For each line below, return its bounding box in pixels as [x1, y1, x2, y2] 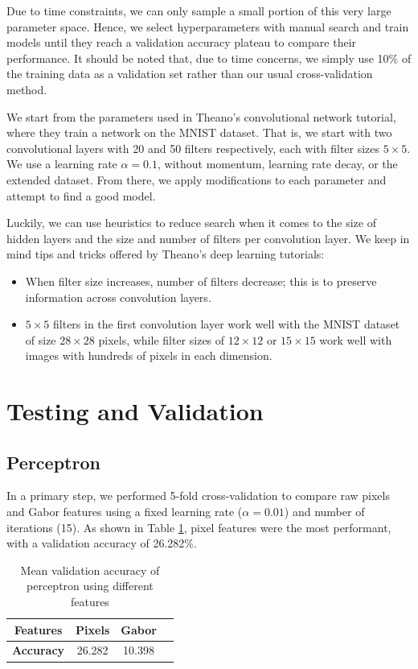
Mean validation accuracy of [20, 561, 160, 578]
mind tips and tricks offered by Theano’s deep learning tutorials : [6, 246, 325, 262]
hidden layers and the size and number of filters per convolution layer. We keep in [6, 229, 410, 246]
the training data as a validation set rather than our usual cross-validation [6, 65, 373, 82]
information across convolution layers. [25, 288, 211, 305]
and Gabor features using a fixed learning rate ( [6, 503, 243, 520]
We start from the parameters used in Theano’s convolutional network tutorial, [6, 108, 396, 125]
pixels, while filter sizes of [98, 331, 225, 348]
